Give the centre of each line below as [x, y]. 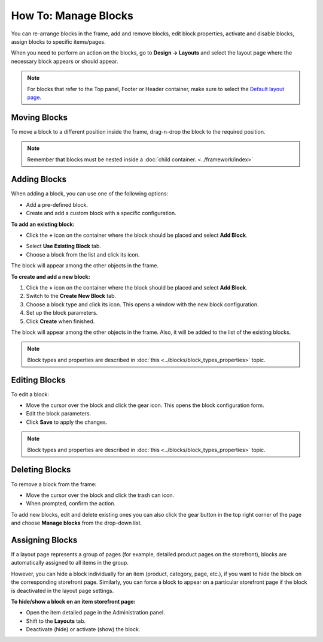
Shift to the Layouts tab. [56, 621]
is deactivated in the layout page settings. [63, 590]
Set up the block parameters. [62, 313]
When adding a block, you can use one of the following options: [90, 194]
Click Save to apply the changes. [67, 422]
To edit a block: [30, 394]
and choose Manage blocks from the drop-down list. [77, 523]
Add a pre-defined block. [57, 204]
